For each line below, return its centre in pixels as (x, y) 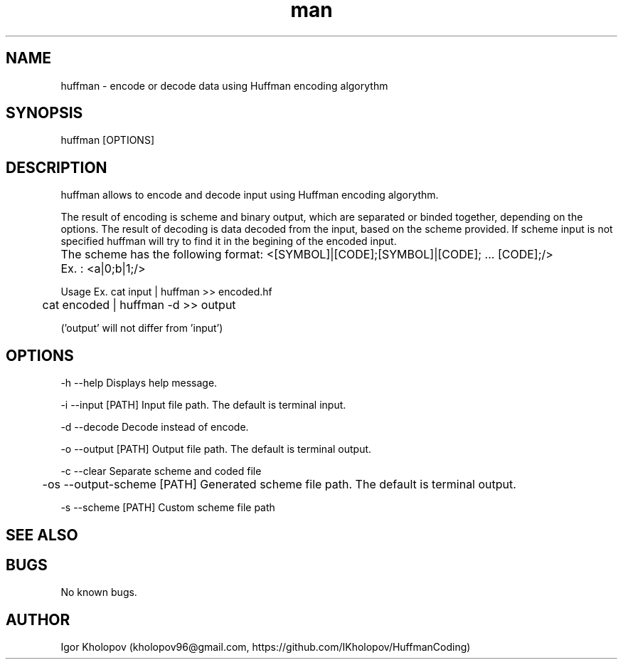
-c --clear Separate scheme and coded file (161, 471)
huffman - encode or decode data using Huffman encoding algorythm (224, 85)
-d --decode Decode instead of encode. (155, 427)
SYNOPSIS (44, 113)
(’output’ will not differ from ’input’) (142, 328)
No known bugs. (99, 592)
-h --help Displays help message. (139, 383)
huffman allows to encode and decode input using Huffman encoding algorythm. (250, 195)
